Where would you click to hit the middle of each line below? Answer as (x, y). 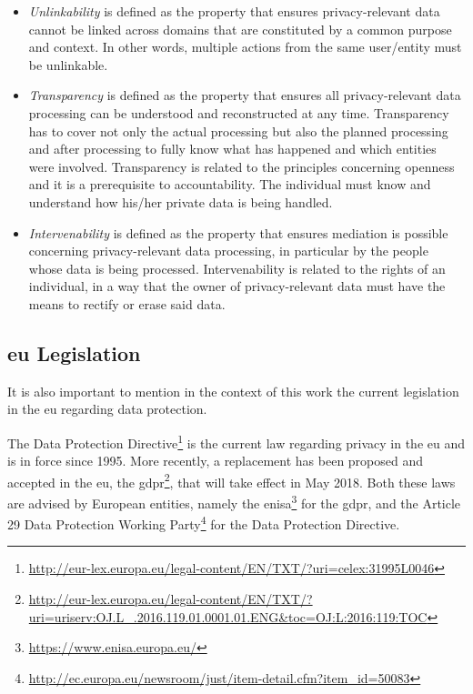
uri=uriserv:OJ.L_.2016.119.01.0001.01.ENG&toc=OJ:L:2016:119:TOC (228, 616)
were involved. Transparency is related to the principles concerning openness (242, 166)
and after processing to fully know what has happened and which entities (232, 149)
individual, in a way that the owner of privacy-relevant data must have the (237, 286)
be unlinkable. (68, 64)
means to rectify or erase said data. (127, 303)
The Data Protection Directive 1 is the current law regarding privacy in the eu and (236, 441)
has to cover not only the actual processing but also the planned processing (238, 131)
